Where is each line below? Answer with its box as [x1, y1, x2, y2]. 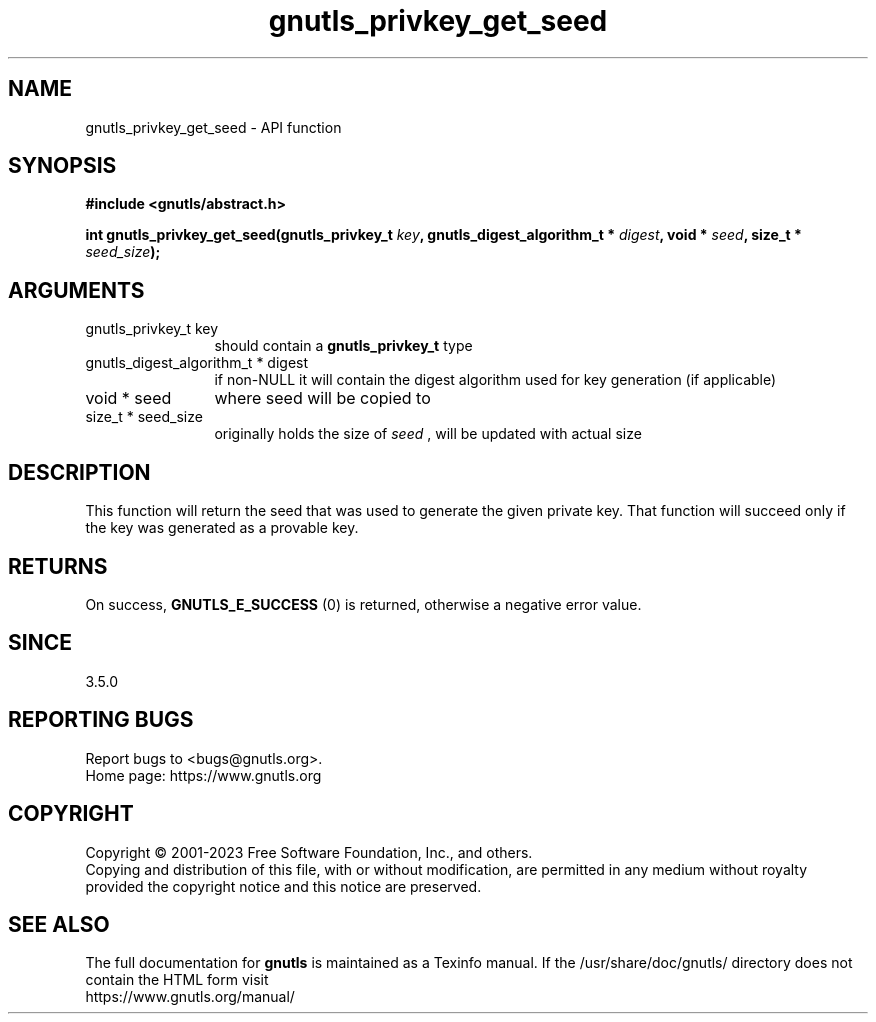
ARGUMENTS [8, 277, 145, 303]
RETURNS [8, 553, 108, 579]
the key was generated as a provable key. [85, 519, 359, 537]
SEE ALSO [8, 911, 110, 937]
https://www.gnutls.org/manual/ [85, 988, 295, 1006]
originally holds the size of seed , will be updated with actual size [214, 425, 642, 443]
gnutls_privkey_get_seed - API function [85, 118, 342, 136]
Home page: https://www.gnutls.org [85, 766, 322, 784]
